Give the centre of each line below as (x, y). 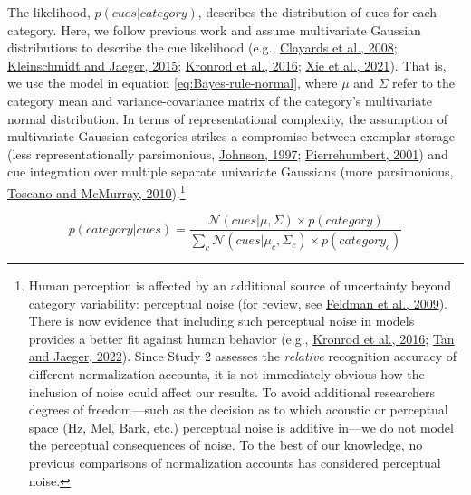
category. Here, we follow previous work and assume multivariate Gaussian (214, 29)
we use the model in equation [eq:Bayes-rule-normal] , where (173, 83)
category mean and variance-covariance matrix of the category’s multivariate (220, 100)
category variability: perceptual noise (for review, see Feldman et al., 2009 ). (238, 303)
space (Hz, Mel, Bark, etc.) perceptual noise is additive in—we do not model (241, 427)
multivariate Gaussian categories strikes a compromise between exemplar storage (231, 136)
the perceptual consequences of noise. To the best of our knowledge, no (226, 445)
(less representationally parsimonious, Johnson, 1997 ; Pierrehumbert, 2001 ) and (228, 153)
